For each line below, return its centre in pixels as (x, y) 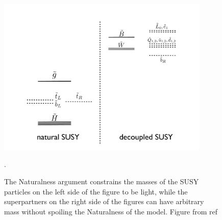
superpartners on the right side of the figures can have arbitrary (104, 201)
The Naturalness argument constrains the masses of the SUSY (102, 181)
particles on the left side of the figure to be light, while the (96, 191)
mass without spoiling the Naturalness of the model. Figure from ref (111, 211)
